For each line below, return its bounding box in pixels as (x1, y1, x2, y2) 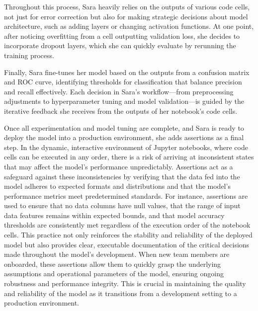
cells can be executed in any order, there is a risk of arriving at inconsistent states (4, 152, 254, 162)
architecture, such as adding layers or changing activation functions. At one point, (4, 21, 254, 31)
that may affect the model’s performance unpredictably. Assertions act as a (4, 161, 233, 171)
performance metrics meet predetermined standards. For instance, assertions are (4, 190, 248, 201)
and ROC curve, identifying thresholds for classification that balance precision (4, 77, 242, 87)
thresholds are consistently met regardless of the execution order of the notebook (4, 220, 251, 230)
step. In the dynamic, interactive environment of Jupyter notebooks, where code (4, 142, 248, 152)
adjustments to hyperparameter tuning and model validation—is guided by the (4, 96, 245, 106)
